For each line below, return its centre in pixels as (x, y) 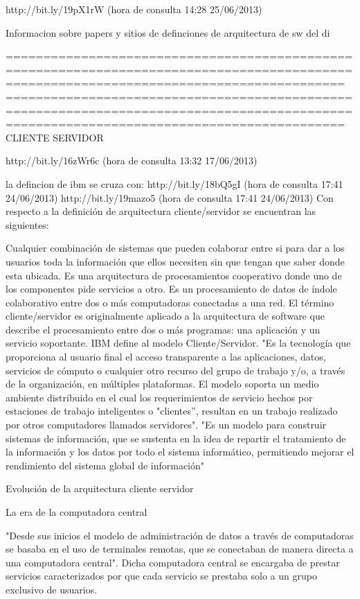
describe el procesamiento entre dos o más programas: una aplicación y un (163, 329)
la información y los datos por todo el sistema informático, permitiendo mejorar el (180, 452)
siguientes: (27, 224)
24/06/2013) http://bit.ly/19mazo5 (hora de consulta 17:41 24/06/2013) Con (170, 197)
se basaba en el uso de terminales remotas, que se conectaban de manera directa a (180, 549)
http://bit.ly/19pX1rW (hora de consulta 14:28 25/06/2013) (134, 9)
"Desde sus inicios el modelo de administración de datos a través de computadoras (180, 535)
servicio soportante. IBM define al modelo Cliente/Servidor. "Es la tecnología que (178, 343)
